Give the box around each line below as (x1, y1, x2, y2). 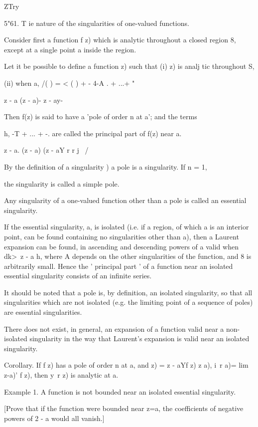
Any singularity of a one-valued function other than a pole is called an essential (4, 195, 247, 206)
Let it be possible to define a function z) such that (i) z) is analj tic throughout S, (4, 61, 255, 71)
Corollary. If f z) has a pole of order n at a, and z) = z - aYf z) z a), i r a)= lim (4, 360, 249, 370)
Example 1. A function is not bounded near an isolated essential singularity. (4, 386, 236, 397)
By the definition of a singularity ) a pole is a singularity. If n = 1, (4, 161, 207, 172)
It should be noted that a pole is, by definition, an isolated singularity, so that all (4, 287, 253, 297)
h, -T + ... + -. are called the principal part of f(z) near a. (4, 128, 182, 138)
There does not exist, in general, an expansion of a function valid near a (4, 323, 224, 334)
